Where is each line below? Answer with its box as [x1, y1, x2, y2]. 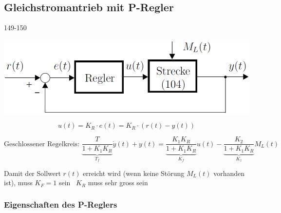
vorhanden [213, 168, 245, 178]
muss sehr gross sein [88, 177, 148, 188]
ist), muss [4, 177, 33, 188]
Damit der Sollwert [4, 168, 61, 178]
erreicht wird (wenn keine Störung [83, 168, 185, 178]
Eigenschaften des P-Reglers [4, 198, 117, 210]
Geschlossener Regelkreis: [4, 140, 80, 148]
